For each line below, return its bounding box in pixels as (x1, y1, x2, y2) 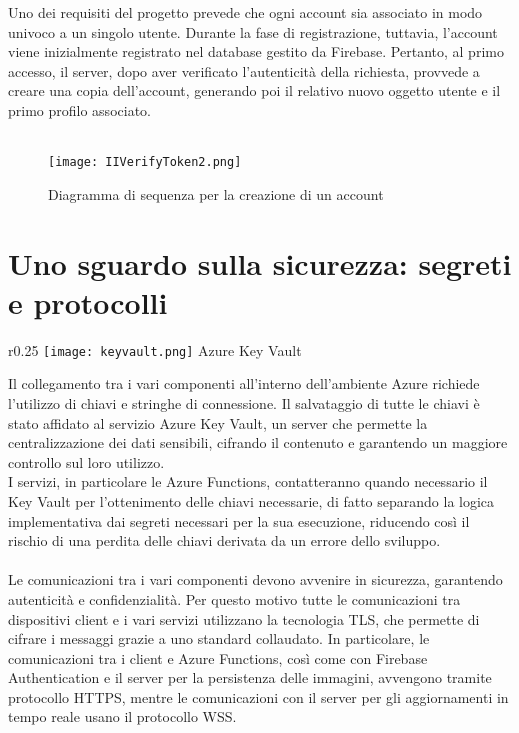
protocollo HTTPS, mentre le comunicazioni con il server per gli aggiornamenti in (8, 686, 509, 707)
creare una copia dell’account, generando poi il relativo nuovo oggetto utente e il (8, 80, 501, 101)
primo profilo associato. (8, 99, 151, 120)
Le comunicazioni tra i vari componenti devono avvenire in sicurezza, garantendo (8, 569, 503, 590)
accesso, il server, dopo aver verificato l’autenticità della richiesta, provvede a (8, 60, 480, 81)
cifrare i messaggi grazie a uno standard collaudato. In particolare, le (8, 628, 430, 649)
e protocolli (8, 281, 168, 322)
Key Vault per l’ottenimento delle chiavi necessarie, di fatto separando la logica (8, 490, 495, 511)
